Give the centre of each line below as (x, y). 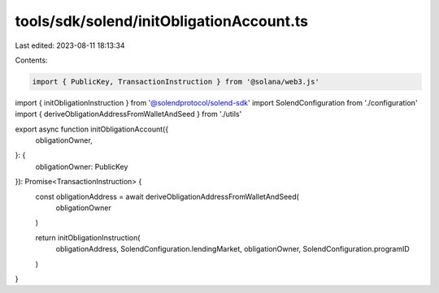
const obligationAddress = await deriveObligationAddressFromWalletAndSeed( (167, 196)
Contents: (31, 60)
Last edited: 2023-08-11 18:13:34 (70, 45)
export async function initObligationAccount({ (92, 129)
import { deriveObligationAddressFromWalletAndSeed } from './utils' (128, 114)
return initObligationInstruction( (88, 237)
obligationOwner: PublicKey (82, 166)
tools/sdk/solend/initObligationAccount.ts (162, 21)
